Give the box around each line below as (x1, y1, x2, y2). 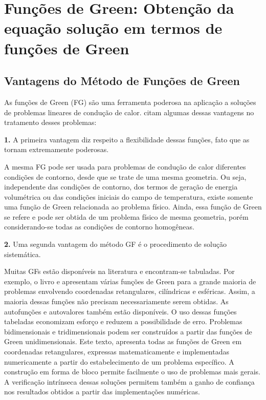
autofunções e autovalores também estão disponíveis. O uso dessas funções (4, 306, 237, 317)
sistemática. (4, 248, 41, 259)
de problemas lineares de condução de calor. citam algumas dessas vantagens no (4, 107, 254, 117)
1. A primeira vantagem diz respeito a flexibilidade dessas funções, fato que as (4, 134, 250, 144)
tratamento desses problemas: (4, 117, 97, 128)
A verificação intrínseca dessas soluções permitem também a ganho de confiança (4, 376, 255, 387)
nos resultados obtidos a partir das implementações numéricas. (4, 386, 200, 397)
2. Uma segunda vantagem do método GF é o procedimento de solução (4, 239, 227, 249)
